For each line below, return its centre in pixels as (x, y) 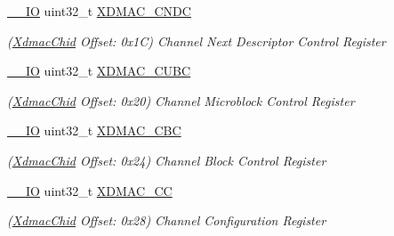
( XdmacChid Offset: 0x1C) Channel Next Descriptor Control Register (197, 41)
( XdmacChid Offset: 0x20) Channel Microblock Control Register (181, 100)
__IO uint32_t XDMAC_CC (90, 190)
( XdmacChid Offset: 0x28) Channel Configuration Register (167, 220)
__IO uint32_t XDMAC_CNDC (99, 11)
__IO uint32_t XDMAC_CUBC (99, 71)
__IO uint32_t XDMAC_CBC (94, 130)
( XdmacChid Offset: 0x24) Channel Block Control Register (167, 160)
